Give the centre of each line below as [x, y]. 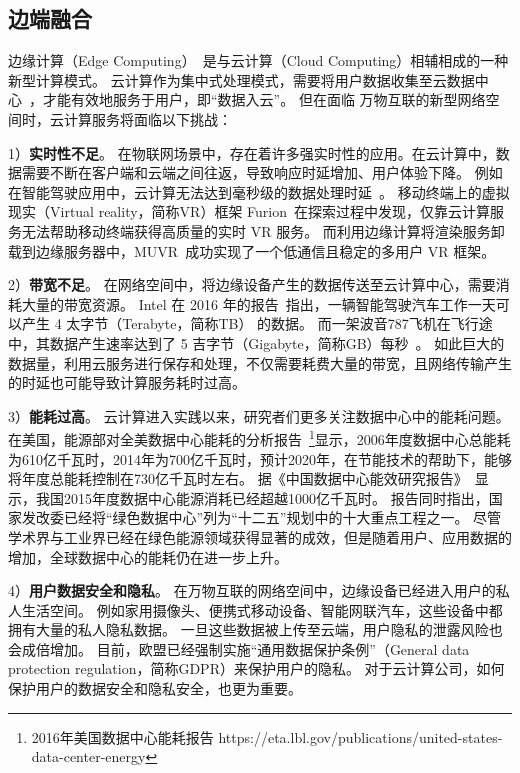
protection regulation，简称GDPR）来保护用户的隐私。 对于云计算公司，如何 [256, 668]
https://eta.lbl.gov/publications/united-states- [360, 736]
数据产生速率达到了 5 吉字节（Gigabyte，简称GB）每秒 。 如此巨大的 [277, 342]
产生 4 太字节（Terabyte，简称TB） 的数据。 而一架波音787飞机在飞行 [250, 323]
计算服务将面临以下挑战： [147, 118]
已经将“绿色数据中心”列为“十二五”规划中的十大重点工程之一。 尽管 [282, 517]
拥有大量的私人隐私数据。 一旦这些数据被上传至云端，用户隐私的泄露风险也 [255, 629]
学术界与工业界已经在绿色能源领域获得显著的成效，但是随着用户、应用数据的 [260, 536]
